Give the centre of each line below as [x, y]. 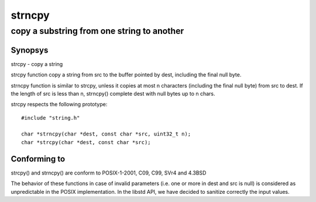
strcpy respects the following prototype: [59, 105]
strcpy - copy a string [37, 64]
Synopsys [30, 50]
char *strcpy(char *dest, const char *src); [86, 142]
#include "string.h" [51, 118]
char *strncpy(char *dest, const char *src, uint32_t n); [106, 134]
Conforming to [38, 159]
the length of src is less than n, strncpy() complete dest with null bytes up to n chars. [113, 93]
